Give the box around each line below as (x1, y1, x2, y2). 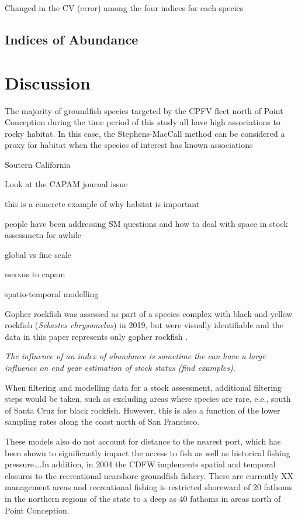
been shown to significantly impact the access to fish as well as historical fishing (5, 446, 290, 459)
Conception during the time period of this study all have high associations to (5, 116, 280, 128)
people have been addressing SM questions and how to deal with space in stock (5, 217, 288, 229)
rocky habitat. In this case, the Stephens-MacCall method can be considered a (5, 127, 285, 139)
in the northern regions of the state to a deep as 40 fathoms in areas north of (5, 492, 281, 504)
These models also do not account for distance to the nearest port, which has (5, 435, 281, 447)
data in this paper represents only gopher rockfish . (5, 330, 188, 342)
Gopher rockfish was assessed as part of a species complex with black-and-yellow (5, 307, 293, 319)
